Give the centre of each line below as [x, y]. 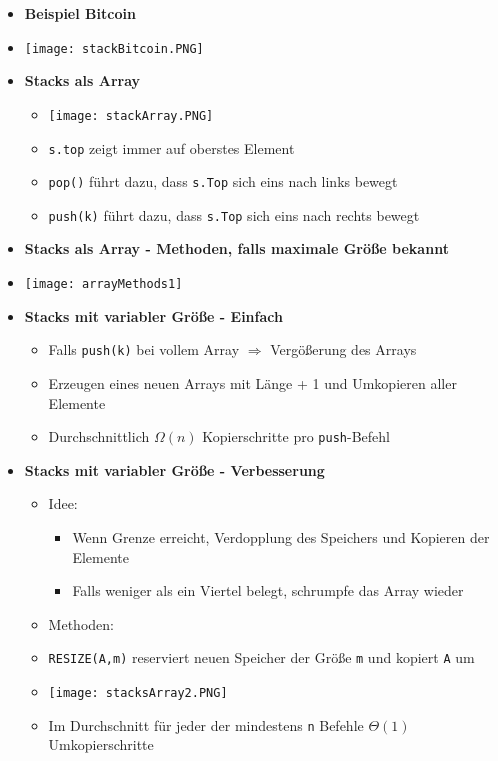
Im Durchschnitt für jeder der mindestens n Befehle [206, 724]
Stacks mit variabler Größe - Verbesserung [174, 469]
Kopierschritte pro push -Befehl [296, 436]
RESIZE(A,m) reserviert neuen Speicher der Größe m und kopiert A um [261, 657]
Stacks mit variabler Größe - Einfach [153, 315]
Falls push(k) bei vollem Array [144, 349]
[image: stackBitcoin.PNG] [114, 48]
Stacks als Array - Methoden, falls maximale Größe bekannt [236, 248]
